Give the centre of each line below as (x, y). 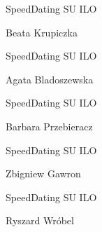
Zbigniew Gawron (43, 173)
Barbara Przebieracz (49, 126)
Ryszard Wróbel (40, 220)
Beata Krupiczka (42, 32)
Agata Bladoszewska (50, 79)
